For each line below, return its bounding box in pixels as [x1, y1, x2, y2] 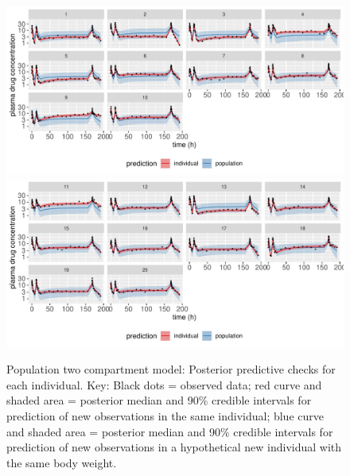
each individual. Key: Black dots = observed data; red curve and [6, 376, 322, 393]
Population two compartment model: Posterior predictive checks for [6, 361, 336, 377]
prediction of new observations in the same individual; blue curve [6, 407, 324, 424]
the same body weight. [6, 454, 117, 470]
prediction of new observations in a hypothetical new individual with [6, 439, 342, 455]
